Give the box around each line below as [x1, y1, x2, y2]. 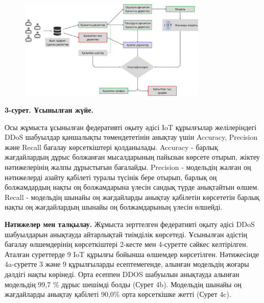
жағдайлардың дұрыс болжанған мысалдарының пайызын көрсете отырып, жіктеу [5, 151, 260, 162]
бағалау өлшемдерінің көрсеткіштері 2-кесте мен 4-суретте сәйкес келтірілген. [5, 239, 248, 249]
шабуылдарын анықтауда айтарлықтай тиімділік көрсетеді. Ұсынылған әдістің [5, 229, 248, 239]
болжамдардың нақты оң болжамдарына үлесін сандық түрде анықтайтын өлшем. [5, 182, 259, 192]
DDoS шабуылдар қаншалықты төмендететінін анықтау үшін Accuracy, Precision [5, 132, 258, 142]
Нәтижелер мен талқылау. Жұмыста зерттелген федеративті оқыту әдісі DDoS [5, 219, 255, 230]
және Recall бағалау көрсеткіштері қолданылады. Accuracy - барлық [5, 141, 218, 152]
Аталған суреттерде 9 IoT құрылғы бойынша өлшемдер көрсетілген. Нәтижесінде [5, 248, 259, 259]
